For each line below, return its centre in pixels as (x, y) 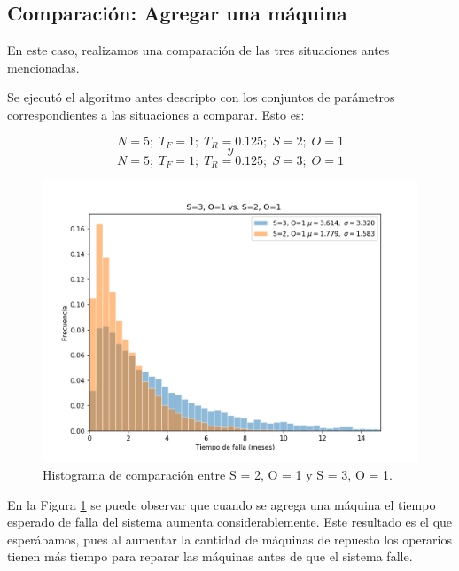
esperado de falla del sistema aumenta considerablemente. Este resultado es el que (230, 522)
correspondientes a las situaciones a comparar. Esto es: (156, 114)
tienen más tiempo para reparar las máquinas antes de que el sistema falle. (210, 556)
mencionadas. (43, 67)
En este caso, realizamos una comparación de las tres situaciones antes (198, 50)
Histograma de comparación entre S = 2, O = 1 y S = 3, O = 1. (218, 475)
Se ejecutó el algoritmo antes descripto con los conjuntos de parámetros (201, 97)
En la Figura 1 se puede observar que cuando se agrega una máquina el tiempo (222, 504)
